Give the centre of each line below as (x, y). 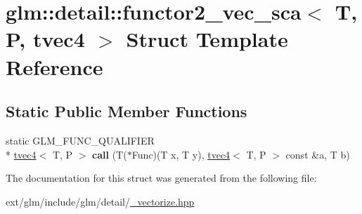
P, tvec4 (45, 39)
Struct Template (207, 39)
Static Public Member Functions (127, 111)
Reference (54, 66)
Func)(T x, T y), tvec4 (181, 154)
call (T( (110, 154)
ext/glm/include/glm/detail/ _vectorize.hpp (100, 201)
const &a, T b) (318, 154)
